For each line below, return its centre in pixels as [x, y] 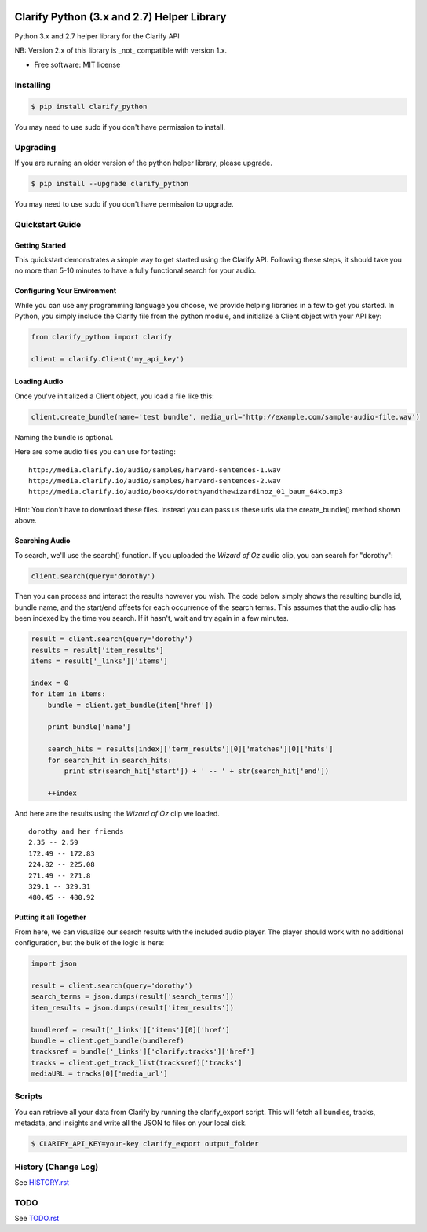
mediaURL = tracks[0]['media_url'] [99, 1074]
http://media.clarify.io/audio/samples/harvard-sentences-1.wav [155, 470]
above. [26, 521]
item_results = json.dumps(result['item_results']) [133, 1007]
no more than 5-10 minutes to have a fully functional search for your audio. [135, 270]
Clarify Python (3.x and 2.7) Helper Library [120, 17]
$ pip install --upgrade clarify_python [109, 183]
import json [54, 964]
